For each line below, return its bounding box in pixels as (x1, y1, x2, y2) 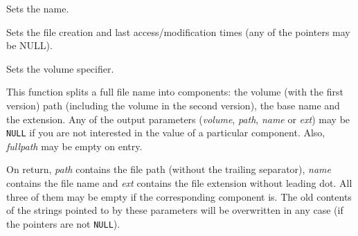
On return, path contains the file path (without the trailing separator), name (6, 162, 332, 176)
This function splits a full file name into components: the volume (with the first (6, 84, 343, 99)
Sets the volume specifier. (6, 61, 114, 75)
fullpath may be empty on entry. (6, 138, 143, 153)
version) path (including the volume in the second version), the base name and (6, 98, 340, 112)
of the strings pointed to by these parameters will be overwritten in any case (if (6, 203, 343, 217)
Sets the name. (6, 1, 69, 15)
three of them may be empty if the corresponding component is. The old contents (6, 189, 352, 203)
